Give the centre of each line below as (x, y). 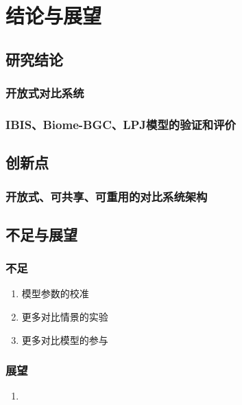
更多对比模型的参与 (65, 339)
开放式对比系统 (45, 93)
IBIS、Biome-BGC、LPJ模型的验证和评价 (121, 124)
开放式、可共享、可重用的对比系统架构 (107, 196)
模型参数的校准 (55, 293)
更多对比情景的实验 (65, 317)
